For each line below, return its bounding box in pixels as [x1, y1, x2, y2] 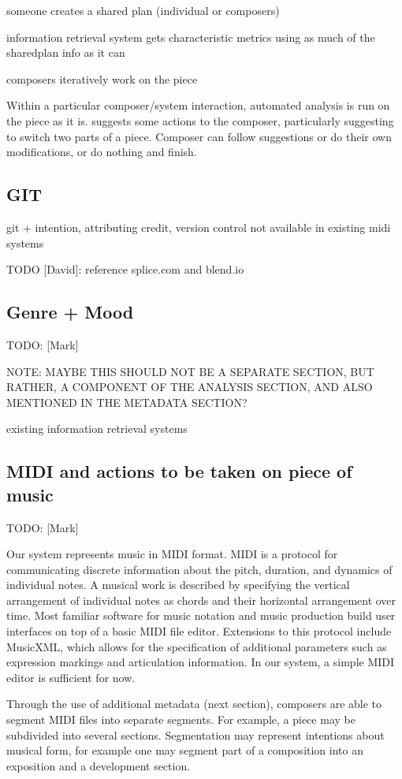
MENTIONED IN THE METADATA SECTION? [6, 393, 248, 410]
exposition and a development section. [6, 757, 191, 773]
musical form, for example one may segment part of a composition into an [6, 742, 363, 758]
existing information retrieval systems [6, 420, 188, 437]
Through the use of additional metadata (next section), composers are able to [6, 695, 382, 712]
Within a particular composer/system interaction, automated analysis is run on [6, 97, 390, 114]
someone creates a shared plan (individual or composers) [6, 2, 280, 18]
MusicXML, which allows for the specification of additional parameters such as [6, 638, 387, 654]
